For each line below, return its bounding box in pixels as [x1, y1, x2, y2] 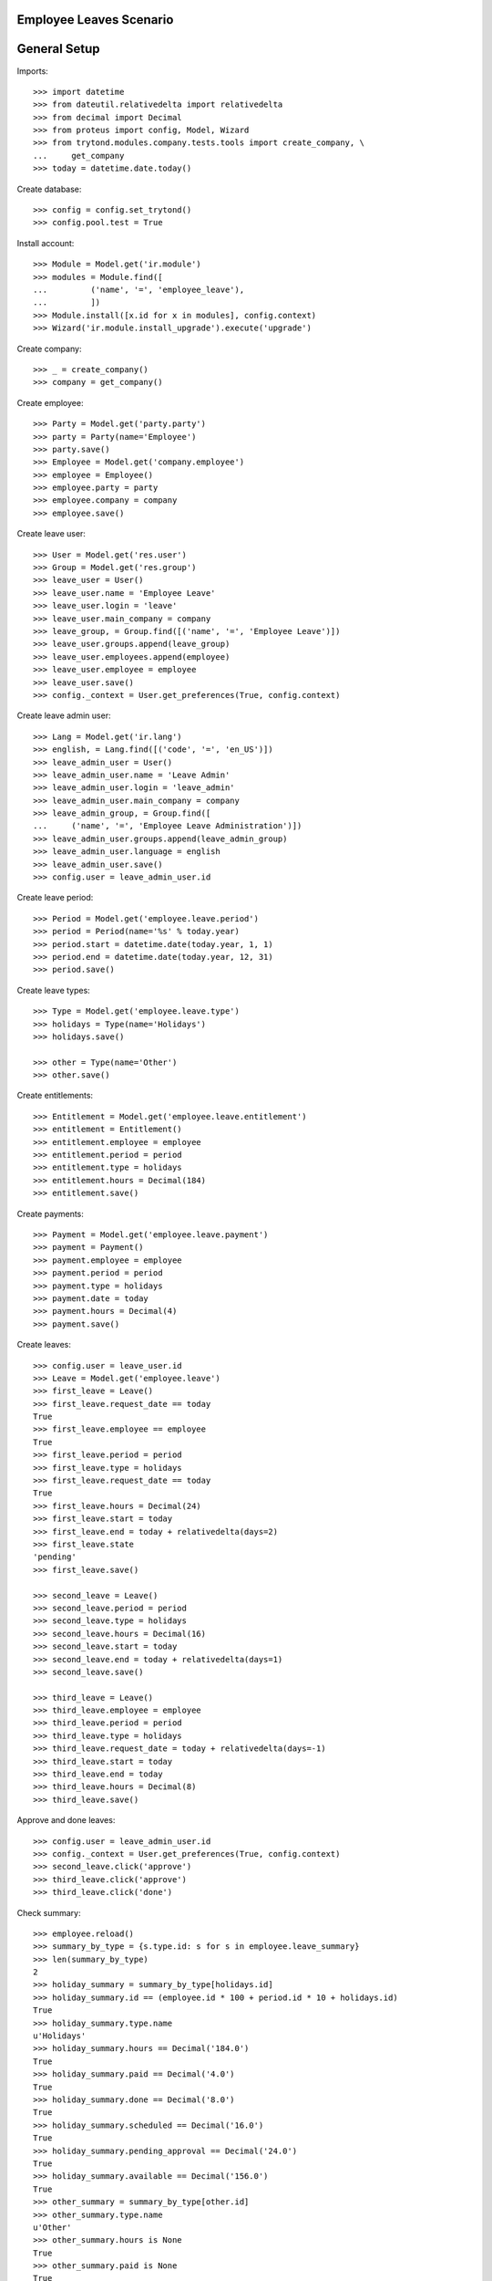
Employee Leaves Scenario [16, 12, 174, 27]
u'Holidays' [33, 2031, 87, 2041]
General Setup [16, 41, 100, 57]
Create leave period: [16, 892, 94, 903]
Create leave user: [16, 528, 87, 539]
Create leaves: [16, 1339, 72, 1350]
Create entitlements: [16, 1090, 94, 1101]
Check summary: [16, 1907, 81, 1918]
